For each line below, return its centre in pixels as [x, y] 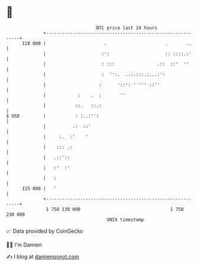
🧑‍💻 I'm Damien [24, 245]
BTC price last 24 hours [127, 28]
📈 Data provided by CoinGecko [45, 231]
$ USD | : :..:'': [53, 116]
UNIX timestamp [125, 219]
